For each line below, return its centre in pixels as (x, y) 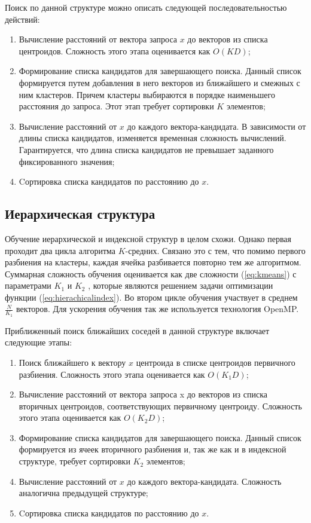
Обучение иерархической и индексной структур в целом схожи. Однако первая (148, 238)
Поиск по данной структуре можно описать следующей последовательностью (146, 7)
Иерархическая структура (80, 214)
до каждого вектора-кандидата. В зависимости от (217, 126)
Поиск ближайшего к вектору (72, 362)
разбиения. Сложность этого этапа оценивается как (112, 374)
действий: (22, 19)
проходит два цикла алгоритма (60, 250)
